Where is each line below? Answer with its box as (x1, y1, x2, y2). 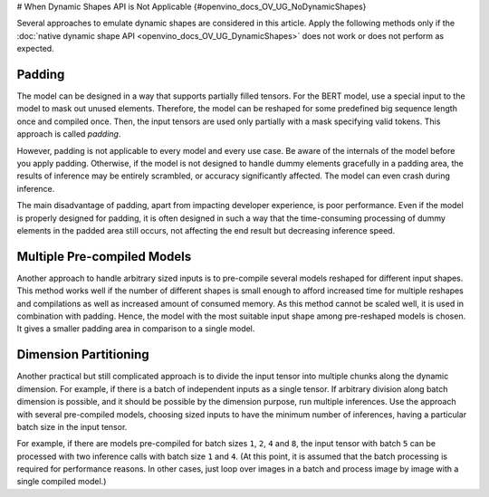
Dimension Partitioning (16, 347, 149, 362)
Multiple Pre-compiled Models (16, 249, 192, 264)
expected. (16, 43, 54, 54)
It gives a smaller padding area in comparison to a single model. (16, 323, 255, 334)
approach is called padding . (16, 129, 121, 139)
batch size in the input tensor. (16, 421, 128, 432)
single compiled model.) (16, 476, 107, 487)
